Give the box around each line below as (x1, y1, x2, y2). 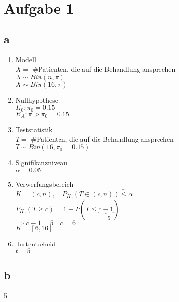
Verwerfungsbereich (15, 179, 74, 189)
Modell (15, 54, 36, 64)
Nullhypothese (15, 94, 59, 105)
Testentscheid (15, 238, 56, 248)
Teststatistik (15, 124, 53, 134)
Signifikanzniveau (15, 157, 68, 168)
